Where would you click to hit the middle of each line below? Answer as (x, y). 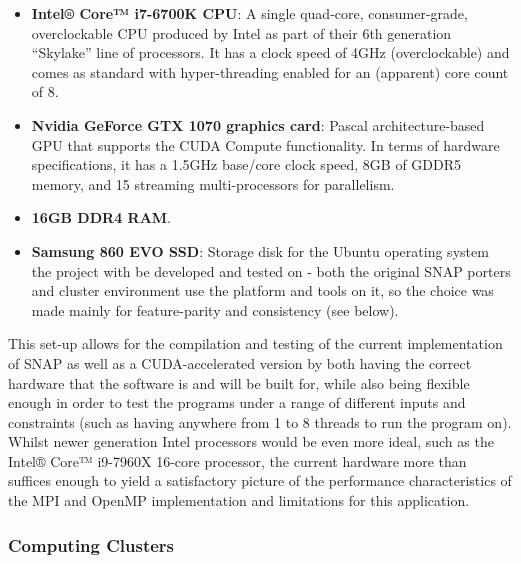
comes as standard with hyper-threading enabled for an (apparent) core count (270, 71)
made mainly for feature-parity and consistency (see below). (215, 309)
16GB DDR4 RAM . (101, 217)
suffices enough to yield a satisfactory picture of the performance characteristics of (260, 480)
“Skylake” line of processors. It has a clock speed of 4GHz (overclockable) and (270, 52)
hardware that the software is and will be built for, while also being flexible (239, 382)
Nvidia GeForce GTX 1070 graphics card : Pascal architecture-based (258, 124)
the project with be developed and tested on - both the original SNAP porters (271, 270)
